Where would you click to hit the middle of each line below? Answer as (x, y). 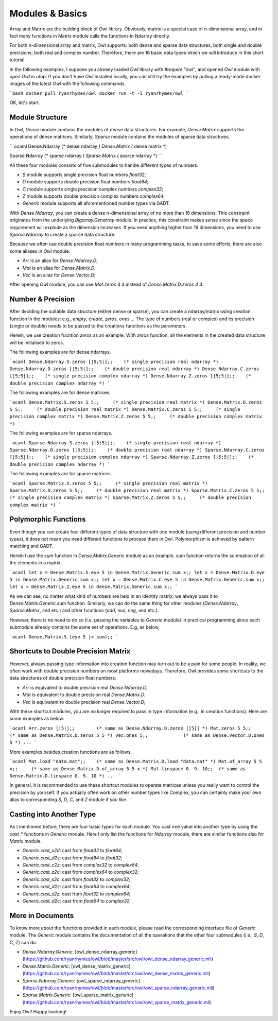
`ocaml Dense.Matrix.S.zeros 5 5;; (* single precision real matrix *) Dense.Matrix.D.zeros (136, 402)
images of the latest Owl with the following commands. (68, 84)
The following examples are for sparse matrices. (61, 474)
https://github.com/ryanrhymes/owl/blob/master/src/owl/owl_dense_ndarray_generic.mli (118, 959)
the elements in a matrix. (36, 563)
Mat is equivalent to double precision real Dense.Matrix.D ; (84, 695)
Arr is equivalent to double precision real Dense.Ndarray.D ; (85, 687)
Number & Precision (42, 299)
